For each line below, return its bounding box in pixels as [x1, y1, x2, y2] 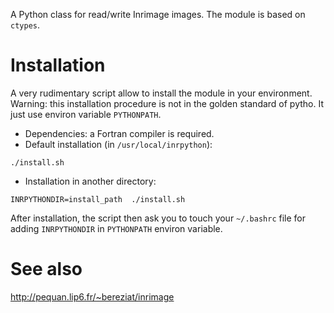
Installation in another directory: [24, 175, 157, 187]
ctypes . [10, 19, 40, 31]
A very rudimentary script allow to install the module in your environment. [10, 87, 313, 99]
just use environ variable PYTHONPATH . [10, 108, 162, 120]
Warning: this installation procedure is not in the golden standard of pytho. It [10, 97, 325, 109]
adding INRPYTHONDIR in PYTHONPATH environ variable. [10, 222, 223, 234]
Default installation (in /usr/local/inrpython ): [24, 138, 213, 150]
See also [10, 258, 83, 281]
